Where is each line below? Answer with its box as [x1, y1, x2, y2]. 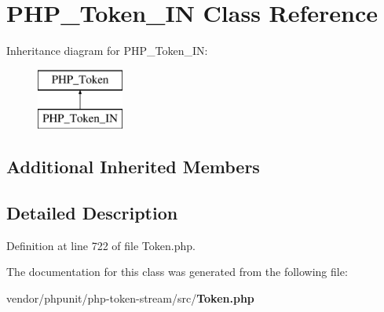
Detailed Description [6, 201, 178, 225]
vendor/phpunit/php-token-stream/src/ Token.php [6, 290, 254, 307]
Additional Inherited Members [6, 154, 260, 179]
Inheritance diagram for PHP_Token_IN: [6, 42, 208, 59]
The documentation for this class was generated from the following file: [6, 263, 348, 280]
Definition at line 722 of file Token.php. [6, 237, 196, 253]
